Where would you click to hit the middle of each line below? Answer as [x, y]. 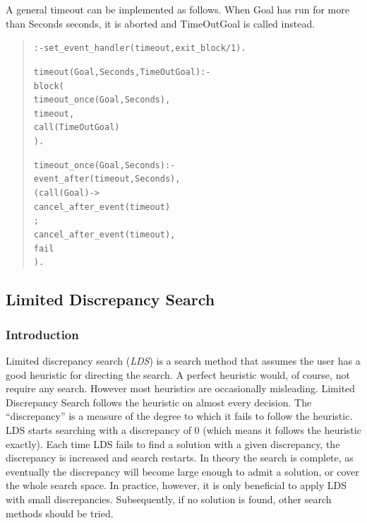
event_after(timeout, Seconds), [107, 179]
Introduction [42, 334]
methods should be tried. [60, 513]
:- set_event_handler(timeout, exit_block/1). [140, 48]
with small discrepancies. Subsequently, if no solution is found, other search [169, 499]
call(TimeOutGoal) [77, 128]
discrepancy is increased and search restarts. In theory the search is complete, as [180, 458]
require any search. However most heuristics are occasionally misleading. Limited [181, 388]
